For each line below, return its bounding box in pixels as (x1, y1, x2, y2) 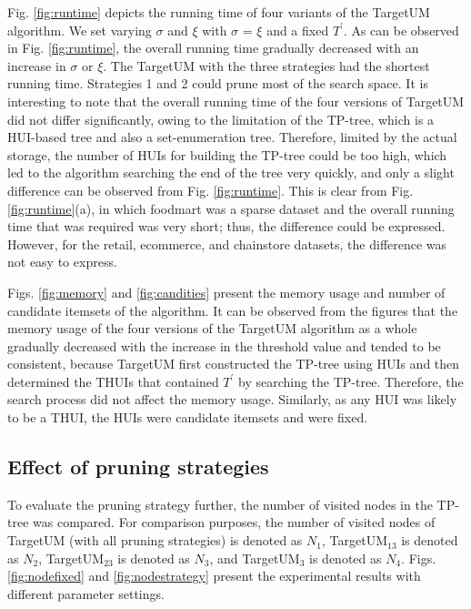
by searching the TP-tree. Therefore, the (238, 371, 464, 391)
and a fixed (266, 20, 329, 39)
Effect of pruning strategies (7, 452, 269, 481)
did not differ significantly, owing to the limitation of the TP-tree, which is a (7, 109, 435, 128)
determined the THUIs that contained (7, 371, 219, 391)
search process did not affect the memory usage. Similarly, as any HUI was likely (7, 390, 457, 409)
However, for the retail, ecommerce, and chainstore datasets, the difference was (7, 234, 447, 253)
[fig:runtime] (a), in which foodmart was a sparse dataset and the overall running (7, 198, 455, 218)
